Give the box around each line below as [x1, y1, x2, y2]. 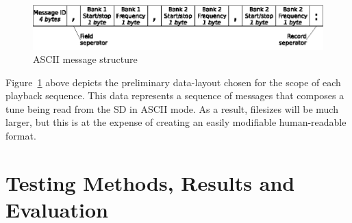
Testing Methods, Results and [5, 168, 295, 196]
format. [5, 129, 36, 143]
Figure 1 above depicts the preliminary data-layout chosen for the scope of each [5, 75, 341, 89]
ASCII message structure [33, 52, 138, 66]
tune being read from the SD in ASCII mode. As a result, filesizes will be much [5, 101, 338, 116]
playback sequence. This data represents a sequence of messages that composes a [5, 88, 344, 103]
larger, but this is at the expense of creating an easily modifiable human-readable [5, 115, 347, 129]
